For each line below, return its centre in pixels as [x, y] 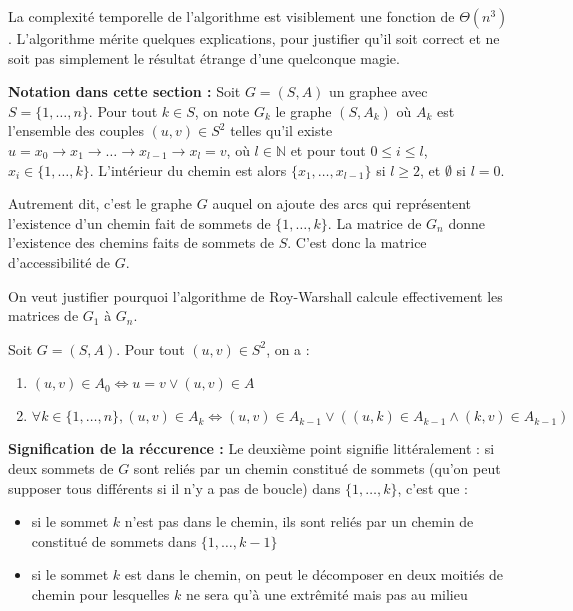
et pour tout [328, 149]
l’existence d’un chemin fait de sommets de [139, 222]
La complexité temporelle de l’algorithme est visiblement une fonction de [231, 16]
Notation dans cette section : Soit [124, 91]
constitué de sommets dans [114, 540]
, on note [222, 110]
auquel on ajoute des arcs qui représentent [341, 203]
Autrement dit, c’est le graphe [100, 203]
